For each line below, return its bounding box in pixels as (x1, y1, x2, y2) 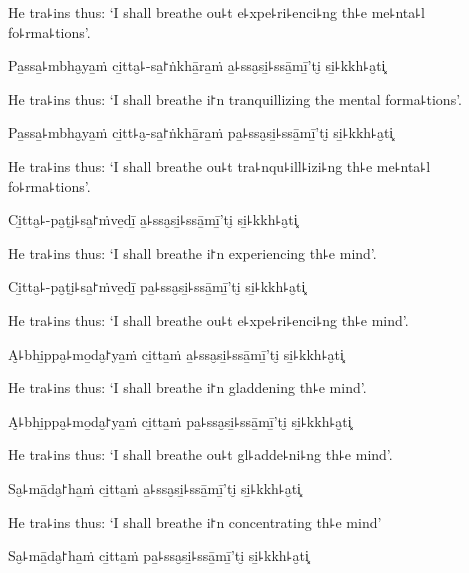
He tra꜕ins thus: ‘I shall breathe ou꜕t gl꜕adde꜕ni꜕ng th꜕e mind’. (8, 444, 393, 465)
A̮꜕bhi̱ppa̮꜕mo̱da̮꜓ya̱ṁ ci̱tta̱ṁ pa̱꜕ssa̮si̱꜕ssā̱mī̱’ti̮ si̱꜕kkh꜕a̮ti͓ (8, 410, 352, 431)
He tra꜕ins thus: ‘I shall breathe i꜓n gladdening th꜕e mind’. (8, 377, 367, 398)
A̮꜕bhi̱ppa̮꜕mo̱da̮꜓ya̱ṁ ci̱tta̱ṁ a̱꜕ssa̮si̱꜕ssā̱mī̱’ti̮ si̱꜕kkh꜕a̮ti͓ (8, 343, 344, 364)
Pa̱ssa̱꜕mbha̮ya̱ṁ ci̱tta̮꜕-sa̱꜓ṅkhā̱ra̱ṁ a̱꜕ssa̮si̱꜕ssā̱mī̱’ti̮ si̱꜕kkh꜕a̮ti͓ (8, 55, 386, 76)
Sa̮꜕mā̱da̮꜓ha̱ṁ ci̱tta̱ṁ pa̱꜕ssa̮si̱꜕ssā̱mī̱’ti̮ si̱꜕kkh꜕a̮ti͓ (8, 545, 309, 566)
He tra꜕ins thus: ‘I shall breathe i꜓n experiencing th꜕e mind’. (8, 242, 377, 263)
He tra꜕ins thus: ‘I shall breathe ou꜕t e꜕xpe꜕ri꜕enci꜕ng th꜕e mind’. (8, 309, 409, 330)
